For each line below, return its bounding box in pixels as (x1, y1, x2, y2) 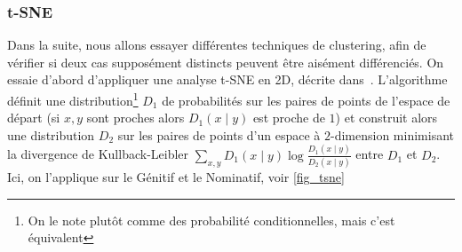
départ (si (7, 108, 60, 127)
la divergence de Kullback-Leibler (7, 145, 189, 163)
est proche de (252, 108, 325, 127)
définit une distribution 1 (7, 89, 139, 109)
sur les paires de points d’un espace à (117, 125, 321, 144)
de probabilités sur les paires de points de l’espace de (162, 91, 450, 109)
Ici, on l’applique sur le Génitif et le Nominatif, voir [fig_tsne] (7, 168, 345, 186)
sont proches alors (86, 108, 185, 127)
